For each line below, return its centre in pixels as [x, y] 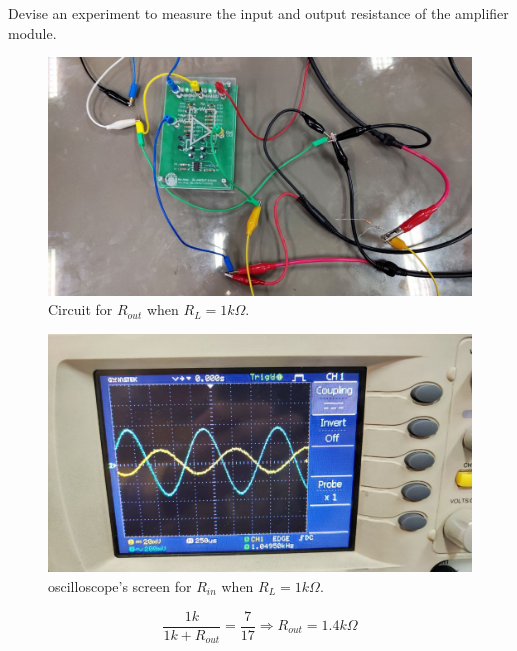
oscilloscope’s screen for [120, 585]
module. [32, 32]
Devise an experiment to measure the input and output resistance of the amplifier [258, 13]
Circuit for [80, 309]
